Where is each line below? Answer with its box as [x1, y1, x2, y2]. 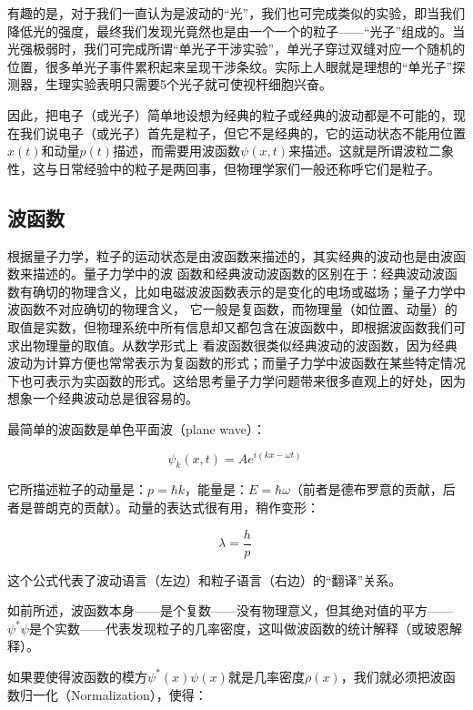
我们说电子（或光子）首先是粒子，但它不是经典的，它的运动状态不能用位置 [19, 123, 466, 142]
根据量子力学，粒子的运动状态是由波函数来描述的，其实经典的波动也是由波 [7, 246, 453, 265]
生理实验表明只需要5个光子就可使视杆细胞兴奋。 [45, 75, 332, 94]
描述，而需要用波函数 [113, 141, 241, 160]
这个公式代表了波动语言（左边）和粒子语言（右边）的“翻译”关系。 [7, 570, 402, 589]
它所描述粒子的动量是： [7, 480, 147, 499]
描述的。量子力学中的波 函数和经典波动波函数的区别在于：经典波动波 [32, 264, 445, 283]
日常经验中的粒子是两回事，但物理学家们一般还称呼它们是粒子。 [57, 158, 440, 177]
